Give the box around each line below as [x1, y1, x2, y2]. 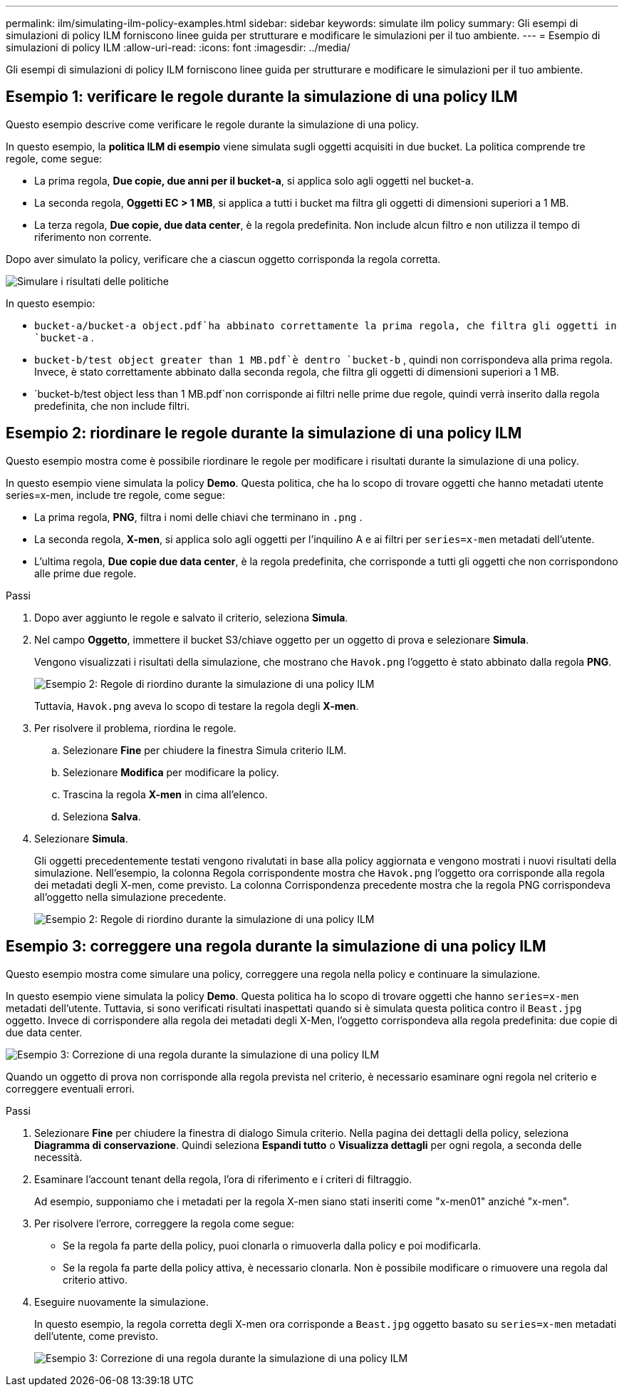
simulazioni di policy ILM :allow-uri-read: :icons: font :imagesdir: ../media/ [6, 41, 350, 53]
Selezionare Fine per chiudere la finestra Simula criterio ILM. [63, 743, 347, 756]
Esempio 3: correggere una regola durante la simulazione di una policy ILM [6, 937, 546, 956]
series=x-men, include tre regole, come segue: [6, 488, 225, 501]
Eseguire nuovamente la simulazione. [34, 1295, 209, 1308]
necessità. [34, 1150, 83, 1163]
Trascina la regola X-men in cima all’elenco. [63, 788, 268, 800]
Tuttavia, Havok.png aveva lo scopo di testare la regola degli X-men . [34, 699, 359, 712]
